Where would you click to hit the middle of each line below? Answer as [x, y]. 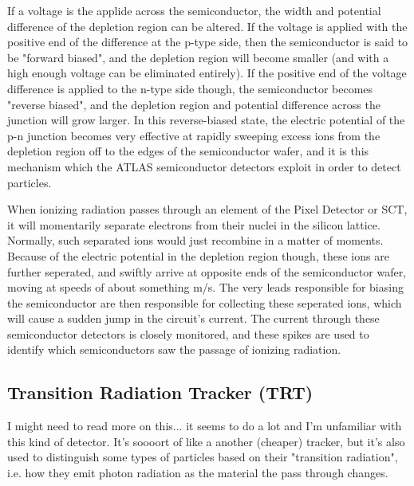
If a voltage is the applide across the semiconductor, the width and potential [194, 10]
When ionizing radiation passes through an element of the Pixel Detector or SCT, [207, 209]
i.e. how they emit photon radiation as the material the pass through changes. [198, 473]
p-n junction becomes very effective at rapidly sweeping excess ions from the [194, 135]
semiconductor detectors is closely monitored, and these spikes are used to [188, 333]
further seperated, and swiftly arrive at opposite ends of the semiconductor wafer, [207, 271]
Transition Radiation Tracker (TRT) [160, 392]
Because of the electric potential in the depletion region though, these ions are [198, 255]
